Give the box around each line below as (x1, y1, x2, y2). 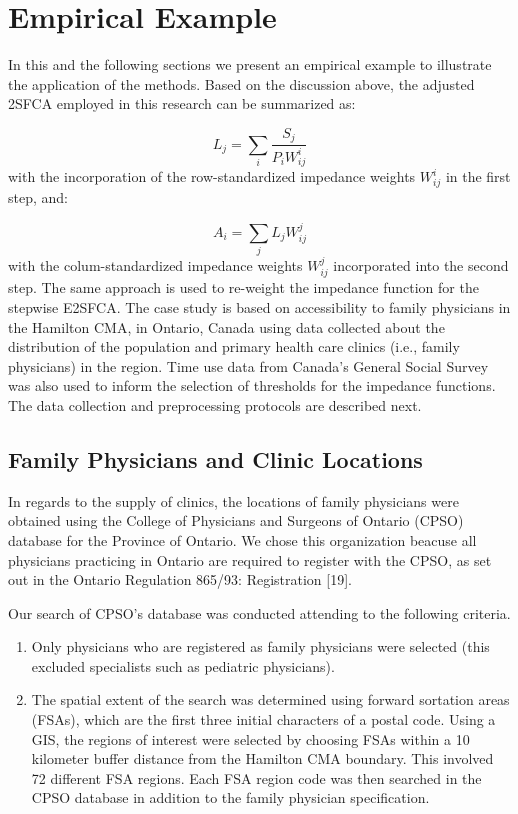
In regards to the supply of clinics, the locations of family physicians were (8, 490, 459, 511)
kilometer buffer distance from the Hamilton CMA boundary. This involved (31, 748, 494, 769)
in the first (445, 166, 511, 187)
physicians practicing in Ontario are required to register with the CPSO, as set (8, 549, 492, 570)
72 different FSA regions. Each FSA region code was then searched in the (31, 767, 482, 788)
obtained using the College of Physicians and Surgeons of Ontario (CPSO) (8, 510, 464, 531)
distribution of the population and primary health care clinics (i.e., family (8, 336, 460, 357)
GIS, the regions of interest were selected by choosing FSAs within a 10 (31, 728, 470, 749)
